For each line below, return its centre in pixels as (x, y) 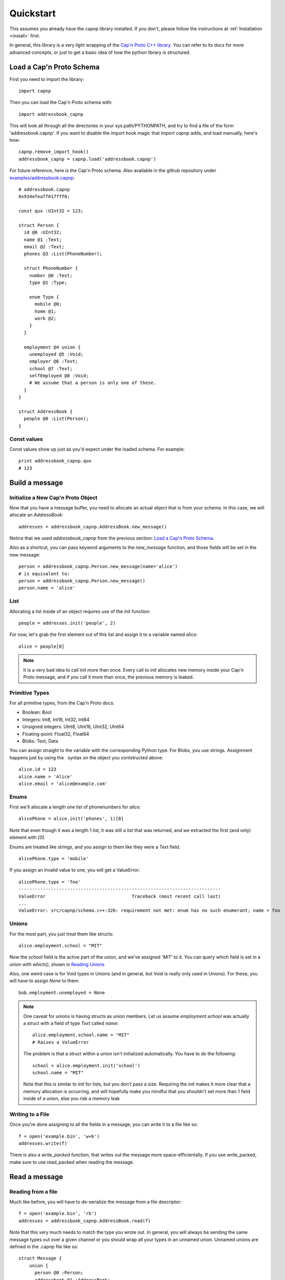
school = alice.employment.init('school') (86, 1065)
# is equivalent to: (44, 574)
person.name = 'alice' (47, 588)
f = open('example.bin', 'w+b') (59, 1136)
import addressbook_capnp (51, 114)
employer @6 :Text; (53, 361)
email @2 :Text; (44, 247)
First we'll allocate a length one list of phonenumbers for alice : (75, 807)
